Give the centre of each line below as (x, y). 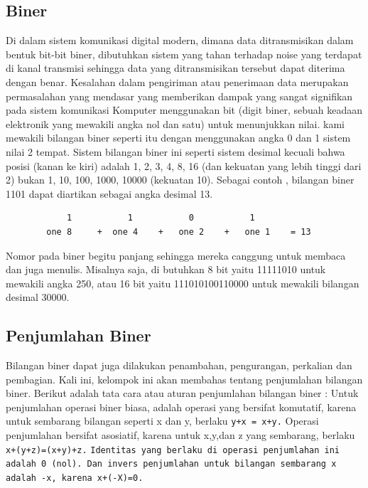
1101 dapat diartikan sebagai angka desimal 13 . (109, 193)
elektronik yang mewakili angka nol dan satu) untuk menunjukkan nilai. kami (175, 123)
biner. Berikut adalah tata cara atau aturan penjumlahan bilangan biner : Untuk (182, 393)
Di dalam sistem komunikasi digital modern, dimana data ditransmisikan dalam (180, 40)
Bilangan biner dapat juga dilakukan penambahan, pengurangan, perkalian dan (179, 365)
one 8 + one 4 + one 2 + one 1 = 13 (179, 232)
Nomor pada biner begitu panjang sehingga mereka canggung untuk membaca (176, 255)
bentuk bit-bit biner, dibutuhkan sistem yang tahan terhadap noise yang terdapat (184, 54)
